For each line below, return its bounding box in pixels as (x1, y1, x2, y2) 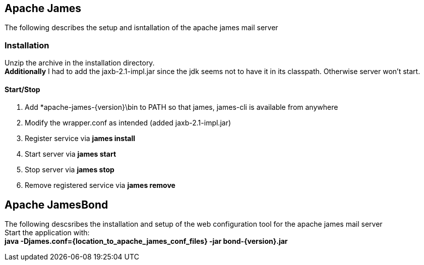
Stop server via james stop (25, 165, 114, 174)
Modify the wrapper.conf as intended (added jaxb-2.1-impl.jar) (25, 118, 231, 127)
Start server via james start (25, 150, 116, 159)
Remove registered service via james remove (25, 181, 175, 190)
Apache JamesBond (5, 198, 108, 211)
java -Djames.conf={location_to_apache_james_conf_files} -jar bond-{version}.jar (5, 237, 288, 246)
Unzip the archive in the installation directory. (5, 58, 155, 68)
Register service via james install (25, 134, 136, 143)
